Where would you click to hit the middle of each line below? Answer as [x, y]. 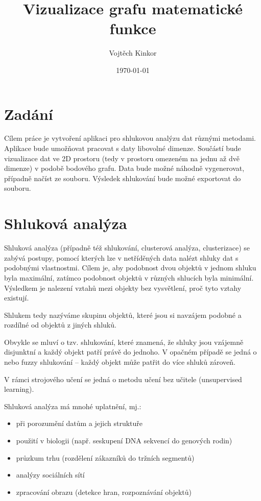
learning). [19, 389]
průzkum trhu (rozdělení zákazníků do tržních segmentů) [105, 457]
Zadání [29, 114]
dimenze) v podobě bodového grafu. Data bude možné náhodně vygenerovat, [124, 168]
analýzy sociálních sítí [50, 475]
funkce [133, 28]
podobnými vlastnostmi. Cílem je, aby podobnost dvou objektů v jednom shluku [130, 268]
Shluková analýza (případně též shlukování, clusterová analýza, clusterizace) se [127, 248]
